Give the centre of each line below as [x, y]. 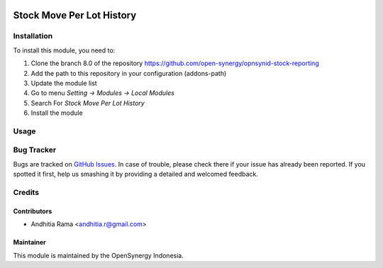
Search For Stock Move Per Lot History [88, 103]
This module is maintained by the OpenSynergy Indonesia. [98, 255]
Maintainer [29, 242]
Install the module [57, 113]
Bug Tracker [35, 150]
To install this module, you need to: [64, 50]
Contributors [33, 211]
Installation [33, 36]
